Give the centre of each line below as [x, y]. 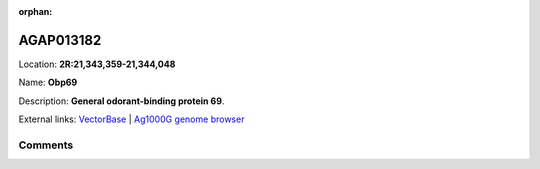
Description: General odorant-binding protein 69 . [121, 101]
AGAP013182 [60, 40]
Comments [46, 145]
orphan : [35, 11]
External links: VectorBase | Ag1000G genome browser [131, 119]
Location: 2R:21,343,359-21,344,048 [97, 64]
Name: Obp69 [48, 82]
